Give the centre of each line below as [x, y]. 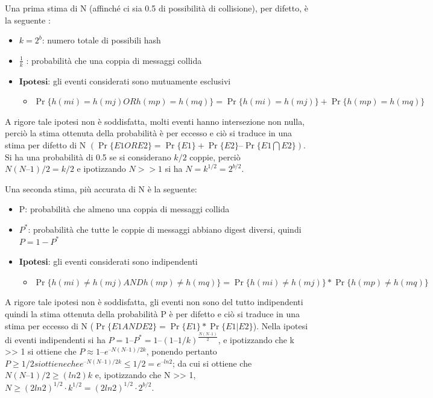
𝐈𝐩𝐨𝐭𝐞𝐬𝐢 [33, 82]
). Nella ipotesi [280, 325]
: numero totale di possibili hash [101, 40]
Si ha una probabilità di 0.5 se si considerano [88, 156]
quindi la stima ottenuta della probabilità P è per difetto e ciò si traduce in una [152, 313]
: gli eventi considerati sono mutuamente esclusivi [139, 81]
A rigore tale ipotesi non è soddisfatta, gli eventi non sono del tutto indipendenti [154, 302]
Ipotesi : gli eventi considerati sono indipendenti [108, 261]
